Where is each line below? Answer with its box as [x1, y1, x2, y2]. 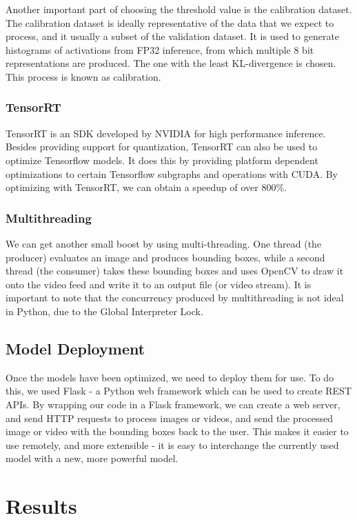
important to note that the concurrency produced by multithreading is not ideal [6, 290, 344, 305]
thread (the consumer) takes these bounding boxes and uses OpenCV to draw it [6, 263, 344, 278]
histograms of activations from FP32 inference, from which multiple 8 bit [6, 42, 314, 57]
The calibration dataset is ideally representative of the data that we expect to [6, 15, 334, 30]
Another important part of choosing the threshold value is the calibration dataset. [6, 2, 352, 16]
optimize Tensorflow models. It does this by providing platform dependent [6, 152, 318, 167]
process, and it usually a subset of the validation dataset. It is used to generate [6, 29, 340, 43]
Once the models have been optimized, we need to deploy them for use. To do [6, 370, 334, 384]
